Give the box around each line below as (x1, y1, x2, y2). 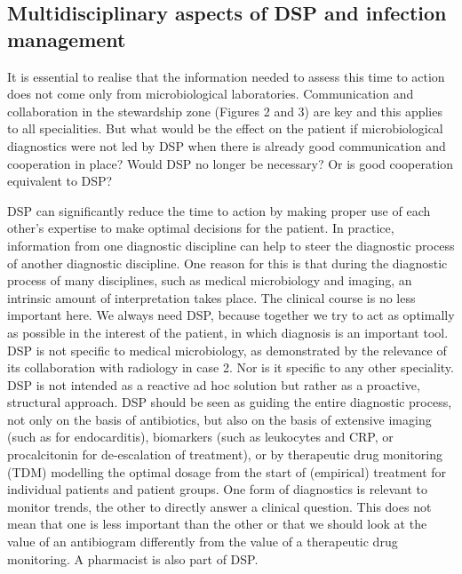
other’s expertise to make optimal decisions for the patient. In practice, (7, 219, 394, 237)
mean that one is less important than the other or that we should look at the (7, 514, 427, 533)
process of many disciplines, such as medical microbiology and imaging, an (7, 271, 412, 290)
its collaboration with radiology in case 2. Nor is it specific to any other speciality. (7, 358, 454, 377)
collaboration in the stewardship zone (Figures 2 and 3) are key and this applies (7, 101, 442, 120)
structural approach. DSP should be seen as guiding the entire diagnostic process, (7, 393, 452, 411)
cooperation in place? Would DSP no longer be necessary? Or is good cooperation (7, 154, 454, 172)
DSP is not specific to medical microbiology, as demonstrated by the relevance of (7, 340, 447, 359)
